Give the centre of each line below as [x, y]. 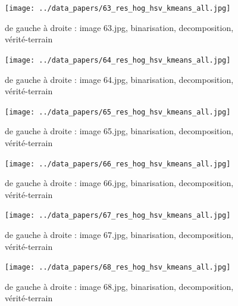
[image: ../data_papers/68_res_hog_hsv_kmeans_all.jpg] [118, 268]
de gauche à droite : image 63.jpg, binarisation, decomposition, [119, 27]
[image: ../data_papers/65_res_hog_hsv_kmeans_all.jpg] [118, 112]
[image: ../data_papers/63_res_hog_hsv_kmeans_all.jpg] [118, 8]
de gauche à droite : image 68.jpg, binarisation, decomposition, [119, 286]
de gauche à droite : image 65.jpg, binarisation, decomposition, [119, 131]
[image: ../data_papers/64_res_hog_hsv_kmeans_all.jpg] [118, 60]
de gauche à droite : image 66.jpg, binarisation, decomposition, [119, 183]
